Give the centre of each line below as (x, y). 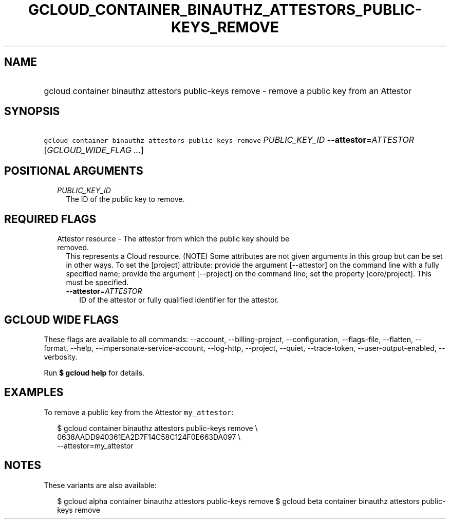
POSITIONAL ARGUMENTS (74, 171)
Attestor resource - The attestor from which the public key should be (173, 239)
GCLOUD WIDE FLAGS (62, 320)
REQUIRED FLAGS (50, 219)
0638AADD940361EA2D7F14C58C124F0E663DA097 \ (149, 437)
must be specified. (97, 283)
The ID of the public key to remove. (125, 199)
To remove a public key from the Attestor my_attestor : (139, 412)
